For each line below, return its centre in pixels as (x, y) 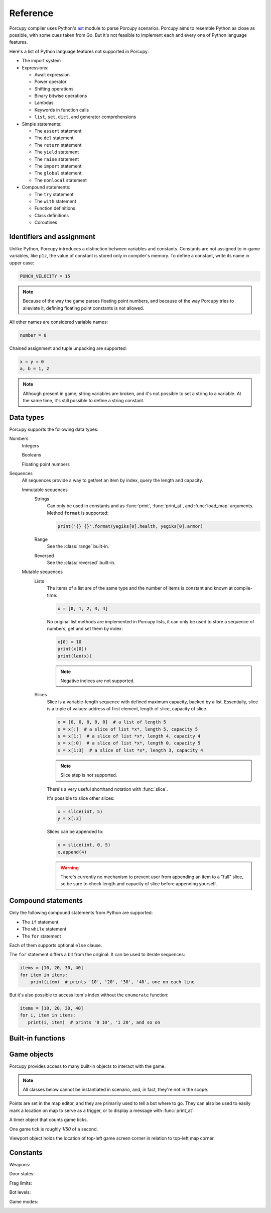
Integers (31, 445)
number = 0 (33, 335)
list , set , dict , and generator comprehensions (85, 117)
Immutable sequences (45, 490)
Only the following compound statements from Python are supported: (81, 913)
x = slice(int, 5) (80, 811)
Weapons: (20, 1164)
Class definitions (52, 215)
